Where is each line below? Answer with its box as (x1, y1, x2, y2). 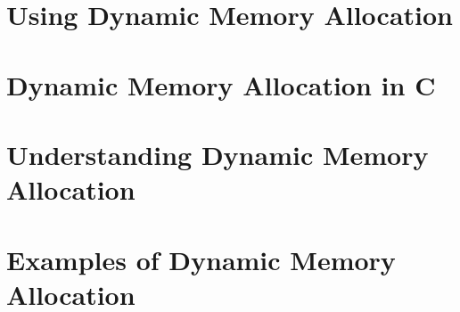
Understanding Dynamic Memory (6, 135, 429, 172)
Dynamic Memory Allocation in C (6, 66, 436, 103)
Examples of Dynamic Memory (6, 241, 396, 277)
